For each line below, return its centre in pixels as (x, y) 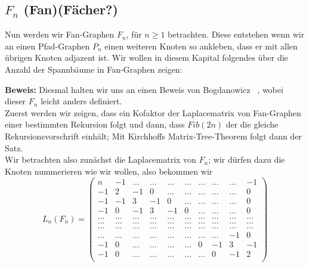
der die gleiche (252, 124)
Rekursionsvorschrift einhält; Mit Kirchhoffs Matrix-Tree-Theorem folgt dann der (153, 136)
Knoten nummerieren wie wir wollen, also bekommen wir (109, 171)
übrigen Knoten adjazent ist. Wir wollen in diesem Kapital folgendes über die (146, 58)
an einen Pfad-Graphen (47, 46)
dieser (16, 101)
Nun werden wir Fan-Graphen (60, 34)
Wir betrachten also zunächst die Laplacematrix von (101, 159)
